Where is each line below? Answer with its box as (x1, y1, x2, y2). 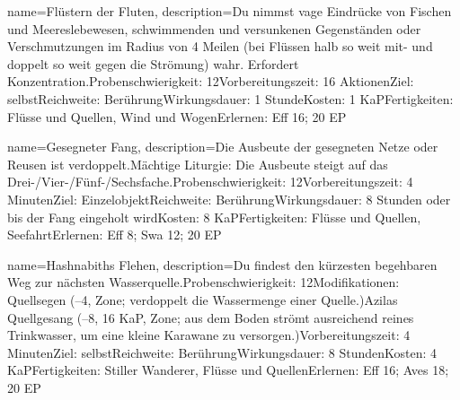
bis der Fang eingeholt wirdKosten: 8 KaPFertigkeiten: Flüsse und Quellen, (7, 207, 421, 226)
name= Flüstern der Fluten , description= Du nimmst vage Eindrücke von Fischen (7, 2, 452, 20)
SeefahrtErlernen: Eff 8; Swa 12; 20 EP (7, 225, 222, 244)
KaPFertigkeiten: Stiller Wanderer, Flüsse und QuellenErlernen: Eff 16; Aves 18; (7, 361, 449, 379)
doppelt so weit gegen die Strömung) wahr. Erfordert (7, 54, 299, 73)
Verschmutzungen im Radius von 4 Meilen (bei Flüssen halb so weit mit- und (7, 37, 433, 56)
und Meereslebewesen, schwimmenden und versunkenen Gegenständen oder (7, 19, 421, 38)
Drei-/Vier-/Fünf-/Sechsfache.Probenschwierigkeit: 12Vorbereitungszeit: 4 (7, 172, 413, 191)
